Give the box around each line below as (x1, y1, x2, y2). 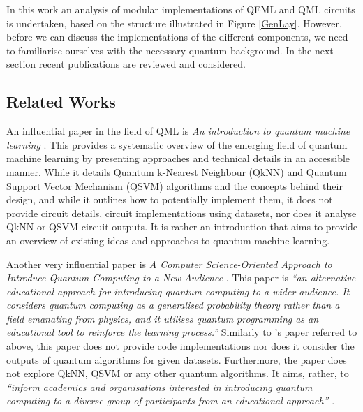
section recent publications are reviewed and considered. (6, 57, 246, 71)
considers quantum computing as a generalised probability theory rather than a (6, 297, 340, 312)
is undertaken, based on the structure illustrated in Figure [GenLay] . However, (6, 15, 342, 30)
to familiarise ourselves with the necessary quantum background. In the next (6, 43, 334, 57)
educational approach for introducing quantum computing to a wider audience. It (6, 284, 350, 298)
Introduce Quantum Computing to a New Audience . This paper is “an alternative (6, 270, 356, 285)
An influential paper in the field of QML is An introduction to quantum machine (6, 124, 350, 138)
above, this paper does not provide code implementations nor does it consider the (6, 339, 355, 353)
